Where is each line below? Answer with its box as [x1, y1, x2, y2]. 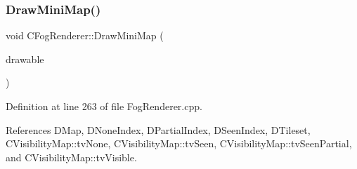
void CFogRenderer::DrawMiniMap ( [6, 28, 164, 43]
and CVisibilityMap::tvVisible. [6, 149, 137, 164]
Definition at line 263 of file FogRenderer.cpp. [6, 99, 202, 113]
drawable [6, 51, 44, 66]
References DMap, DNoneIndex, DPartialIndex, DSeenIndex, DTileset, [6, 122, 311, 137]
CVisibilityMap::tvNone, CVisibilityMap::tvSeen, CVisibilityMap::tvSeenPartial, [6, 136, 352, 151]
